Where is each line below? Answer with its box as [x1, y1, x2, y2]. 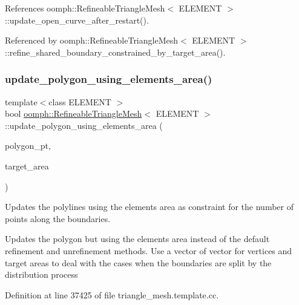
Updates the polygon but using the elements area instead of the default [5, 232, 270, 245]
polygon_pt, [5, 139, 51, 152]
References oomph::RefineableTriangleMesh [5, 2, 165, 14]
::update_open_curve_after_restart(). [5, 13, 149, 26]
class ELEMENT [48, 95, 111, 108]
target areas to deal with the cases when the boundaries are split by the [5, 256, 272, 269]
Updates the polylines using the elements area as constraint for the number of [5, 200, 294, 213]
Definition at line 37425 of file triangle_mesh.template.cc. [5, 288, 219, 301]
